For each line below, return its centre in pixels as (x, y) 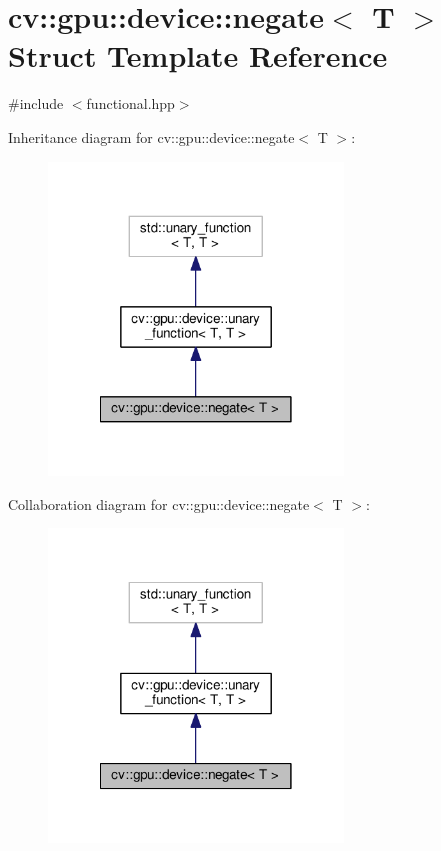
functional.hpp (130, 103)
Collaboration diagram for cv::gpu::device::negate (159, 503)
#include (36, 103)
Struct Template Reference (198, 55)
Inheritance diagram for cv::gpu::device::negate (151, 136)
